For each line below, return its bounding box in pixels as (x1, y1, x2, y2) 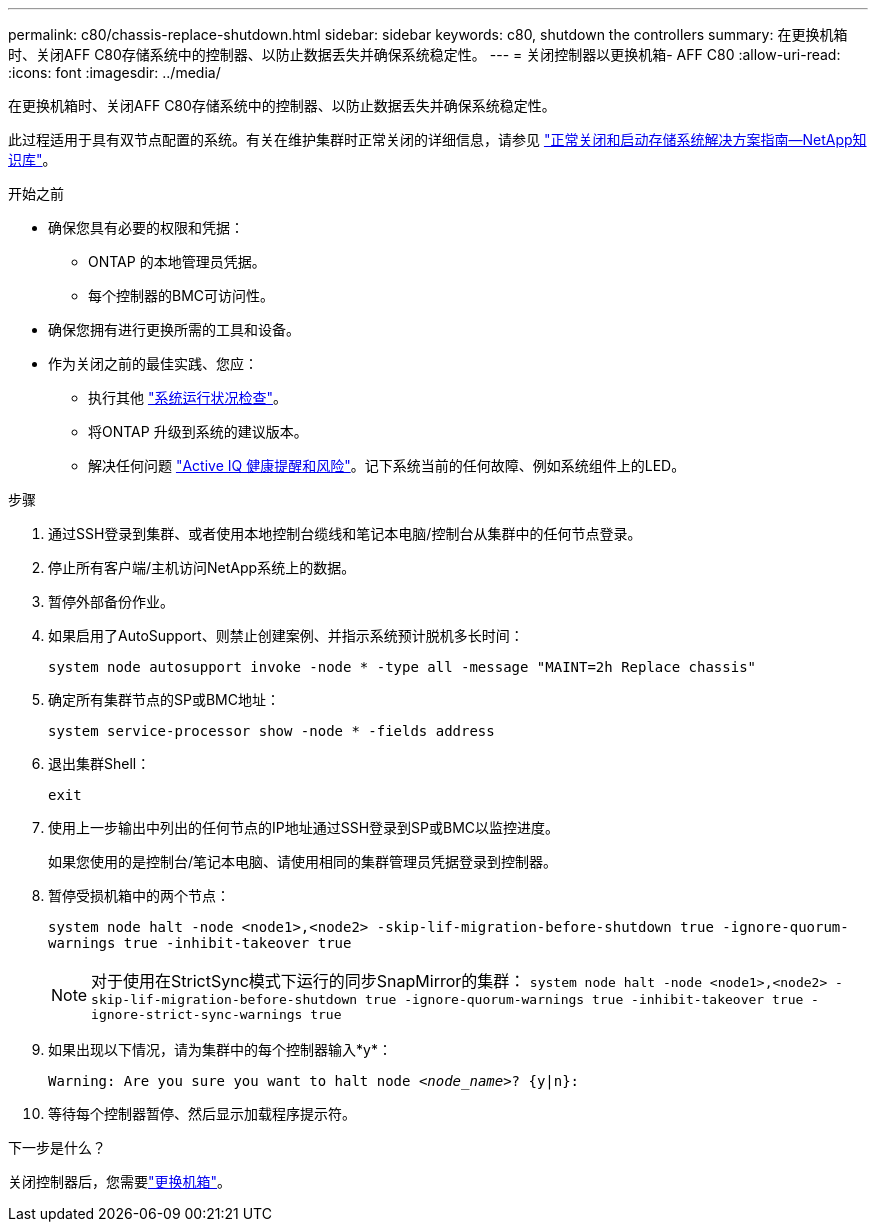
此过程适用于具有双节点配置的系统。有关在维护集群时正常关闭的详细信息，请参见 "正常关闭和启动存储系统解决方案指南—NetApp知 (8, 131, 867, 148)
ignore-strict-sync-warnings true (91, 1007, 342, 1022)
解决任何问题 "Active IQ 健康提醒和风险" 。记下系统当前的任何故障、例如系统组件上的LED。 (88, 457, 686, 474)
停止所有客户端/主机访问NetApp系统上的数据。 (48, 559, 356, 576)
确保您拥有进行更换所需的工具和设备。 (48, 321, 300, 338)
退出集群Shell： (48, 755, 151, 772)
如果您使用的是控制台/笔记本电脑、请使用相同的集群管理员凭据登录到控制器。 (48, 853, 558, 870)
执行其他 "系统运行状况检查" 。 (88, 389, 287, 406)
